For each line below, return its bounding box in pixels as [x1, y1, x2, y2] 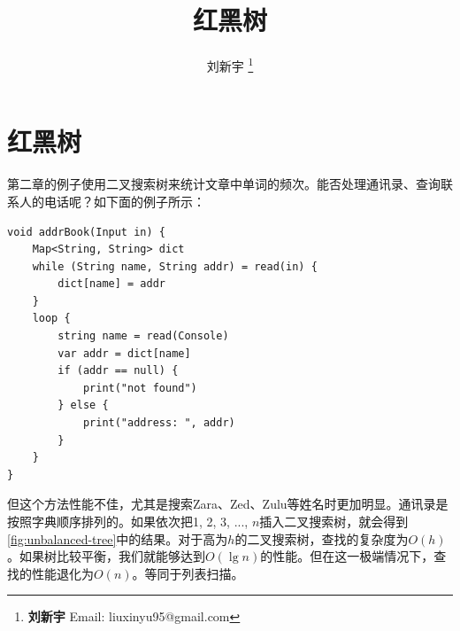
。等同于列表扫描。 [132, 564, 244, 582]
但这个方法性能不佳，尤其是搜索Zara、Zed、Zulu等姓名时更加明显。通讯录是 [7, 495, 448, 513]
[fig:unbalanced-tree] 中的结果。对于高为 [7, 529, 228, 548]
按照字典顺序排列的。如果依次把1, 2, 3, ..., [7, 512, 249, 530]
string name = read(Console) [57, 330, 229, 343]
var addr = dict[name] [57, 347, 191, 360]
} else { [57, 399, 109, 412]
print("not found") [82, 381, 197, 394]
